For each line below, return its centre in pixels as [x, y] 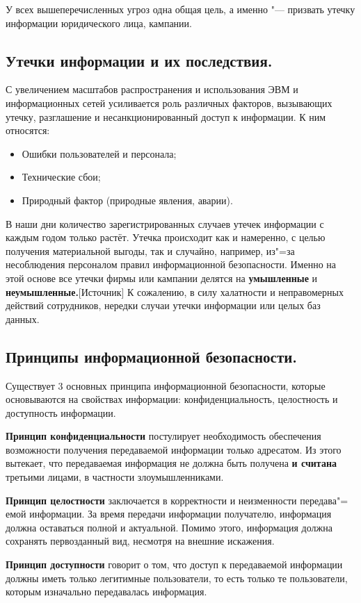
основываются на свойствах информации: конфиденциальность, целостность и [172, 399]
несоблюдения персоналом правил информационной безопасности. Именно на [171, 264]
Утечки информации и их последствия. [139, 60]
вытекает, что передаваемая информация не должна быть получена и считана [171, 463]
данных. [23, 319]
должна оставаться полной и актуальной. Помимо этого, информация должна [169, 527]
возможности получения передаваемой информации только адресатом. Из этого [174, 449]
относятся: [28, 130]
